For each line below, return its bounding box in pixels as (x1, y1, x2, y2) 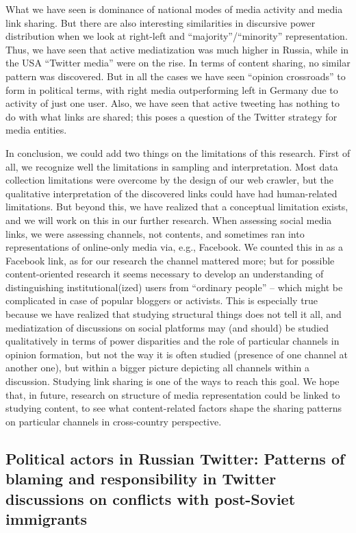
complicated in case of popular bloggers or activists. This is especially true (5, 293, 318, 308)
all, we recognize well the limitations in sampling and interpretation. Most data (5, 159, 338, 173)
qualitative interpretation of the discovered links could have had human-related (5, 186, 338, 200)
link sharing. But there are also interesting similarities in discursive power (5, 15, 316, 29)
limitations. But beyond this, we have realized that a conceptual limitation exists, (5, 199, 348, 214)
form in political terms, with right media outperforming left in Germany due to (5, 82, 338, 97)
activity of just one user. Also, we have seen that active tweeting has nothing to (5, 96, 340, 110)
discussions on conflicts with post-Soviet (5, 488, 296, 509)
